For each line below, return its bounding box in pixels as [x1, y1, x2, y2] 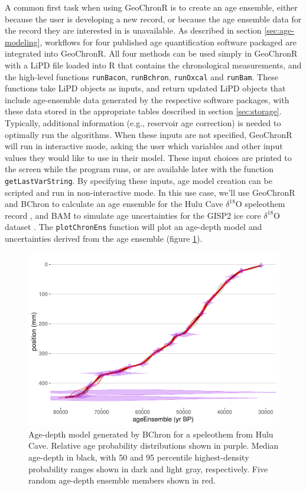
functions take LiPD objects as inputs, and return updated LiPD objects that [5, 82, 286, 94]
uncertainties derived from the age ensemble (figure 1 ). [5, 232, 203, 245]
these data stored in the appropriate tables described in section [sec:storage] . [5, 105, 282, 117]
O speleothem [235, 198, 285, 210]
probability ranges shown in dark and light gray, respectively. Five [28, 462, 268, 475]
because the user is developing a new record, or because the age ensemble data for [5, 12, 302, 25]
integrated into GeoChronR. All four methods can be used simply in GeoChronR [5, 47, 298, 60]
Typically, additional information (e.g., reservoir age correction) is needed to [5, 117, 281, 129]
